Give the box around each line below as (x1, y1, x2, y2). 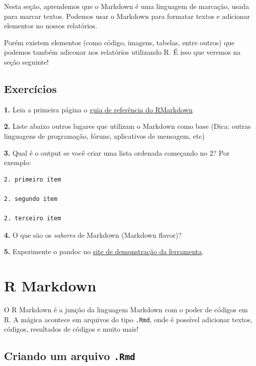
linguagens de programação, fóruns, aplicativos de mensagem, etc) (4, 130, 205, 141)
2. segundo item (4, 195, 58, 202)
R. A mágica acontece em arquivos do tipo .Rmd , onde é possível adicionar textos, (4, 314, 253, 324)
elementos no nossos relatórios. (4, 20, 97, 31)
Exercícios (4, 81, 57, 96)
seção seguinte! (4, 56, 49, 67)
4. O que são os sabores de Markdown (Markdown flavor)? (4, 229, 182, 240)
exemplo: (4, 157, 31, 168)
